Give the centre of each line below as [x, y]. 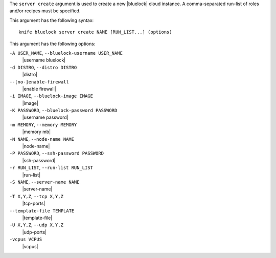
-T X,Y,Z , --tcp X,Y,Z [37, 196]
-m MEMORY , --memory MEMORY [43, 124]
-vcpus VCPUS [26, 240]
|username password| [45, 117]
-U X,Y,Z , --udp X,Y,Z [37, 225]
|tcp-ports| [34, 203]
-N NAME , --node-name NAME [42, 139]
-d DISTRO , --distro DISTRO [43, 67]
